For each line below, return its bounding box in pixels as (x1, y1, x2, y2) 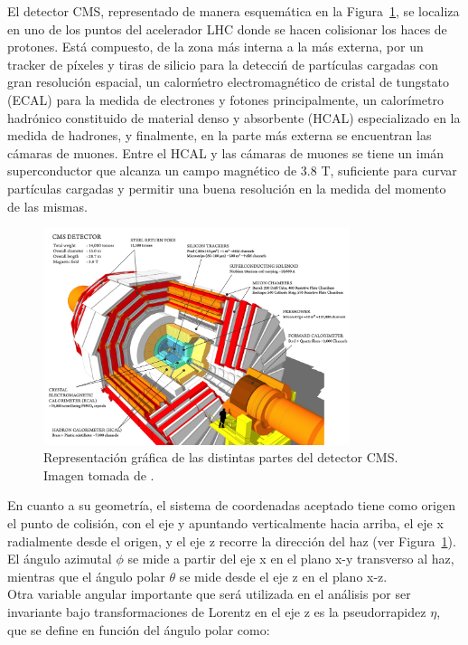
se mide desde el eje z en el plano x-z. (179, 566, 388, 585)
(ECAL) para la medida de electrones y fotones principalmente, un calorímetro (7, 90, 444, 109)
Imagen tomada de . (43, 465, 154, 484)
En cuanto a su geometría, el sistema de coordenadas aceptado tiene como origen (7, 496, 456, 515)
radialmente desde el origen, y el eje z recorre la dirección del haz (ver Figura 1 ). (7, 531, 456, 550)
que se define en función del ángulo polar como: (7, 620, 270, 639)
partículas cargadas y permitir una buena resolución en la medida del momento (7, 178, 446, 197)
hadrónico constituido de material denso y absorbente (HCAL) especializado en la (7, 108, 461, 127)
